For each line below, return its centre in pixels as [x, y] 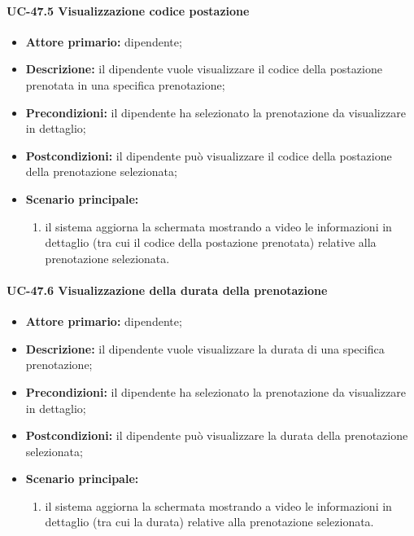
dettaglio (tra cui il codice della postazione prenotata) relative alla [211, 242]
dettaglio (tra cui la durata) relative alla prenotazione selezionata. [209, 522]
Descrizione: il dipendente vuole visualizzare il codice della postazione [204, 69]
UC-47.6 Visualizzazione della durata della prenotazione [167, 290]
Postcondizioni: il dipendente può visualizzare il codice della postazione [209, 155]
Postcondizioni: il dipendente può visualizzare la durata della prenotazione [217, 435]
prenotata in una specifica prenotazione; [125, 84]
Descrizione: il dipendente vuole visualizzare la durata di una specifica [205, 348]
